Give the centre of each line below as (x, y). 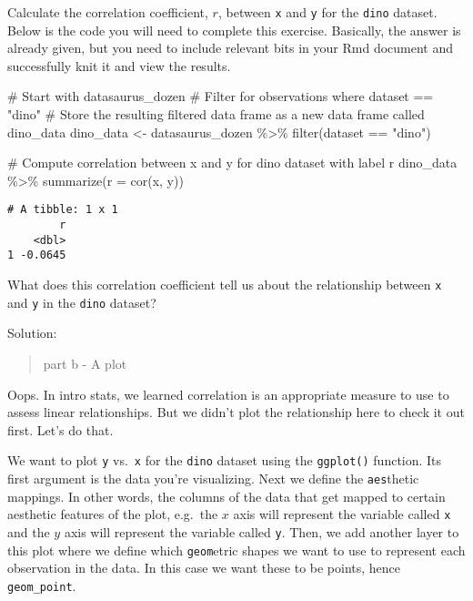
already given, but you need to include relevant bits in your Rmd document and (231, 48)
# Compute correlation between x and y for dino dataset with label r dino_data (232, 163)
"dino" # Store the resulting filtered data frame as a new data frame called (216, 114)
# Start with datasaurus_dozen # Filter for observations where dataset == (221, 96)
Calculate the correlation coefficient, (108, 12)
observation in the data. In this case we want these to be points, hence (204, 568)
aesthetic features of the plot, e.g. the (113, 514)
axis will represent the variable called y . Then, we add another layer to (262, 531)
